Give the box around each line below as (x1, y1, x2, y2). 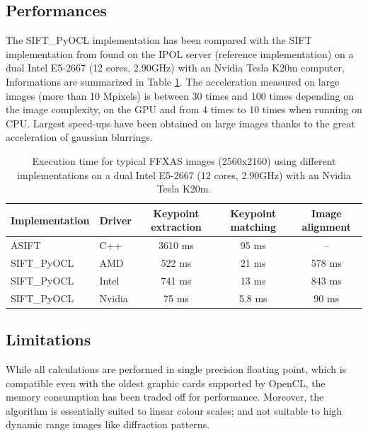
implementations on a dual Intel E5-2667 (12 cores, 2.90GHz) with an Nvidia (17, 167, 351, 182)
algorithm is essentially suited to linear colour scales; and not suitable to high (6, 403, 343, 418)
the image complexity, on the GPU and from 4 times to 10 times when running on (6, 102, 362, 117)
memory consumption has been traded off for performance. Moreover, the (6, 389, 324, 404)
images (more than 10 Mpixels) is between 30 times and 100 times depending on (6, 88, 354, 103)
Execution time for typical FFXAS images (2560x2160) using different (32, 153, 336, 168)
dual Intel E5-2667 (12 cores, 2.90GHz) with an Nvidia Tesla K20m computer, (6, 60, 345, 75)
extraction (151, 219, 202, 234)
